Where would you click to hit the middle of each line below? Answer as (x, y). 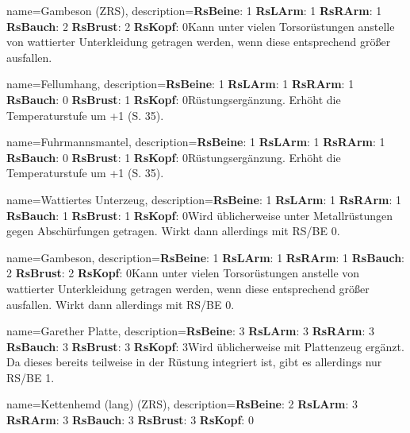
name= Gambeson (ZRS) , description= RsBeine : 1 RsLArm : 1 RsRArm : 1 (194, 10)
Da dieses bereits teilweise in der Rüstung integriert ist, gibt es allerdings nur (194, 362)
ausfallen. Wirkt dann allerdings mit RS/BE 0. (121, 304)
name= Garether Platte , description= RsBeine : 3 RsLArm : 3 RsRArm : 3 (190, 331)
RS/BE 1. (31, 377)
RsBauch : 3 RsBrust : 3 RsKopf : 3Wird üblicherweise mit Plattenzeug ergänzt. (205, 346)
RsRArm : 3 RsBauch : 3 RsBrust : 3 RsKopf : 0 (130, 420)
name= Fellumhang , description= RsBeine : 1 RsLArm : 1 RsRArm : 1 (180, 84)
